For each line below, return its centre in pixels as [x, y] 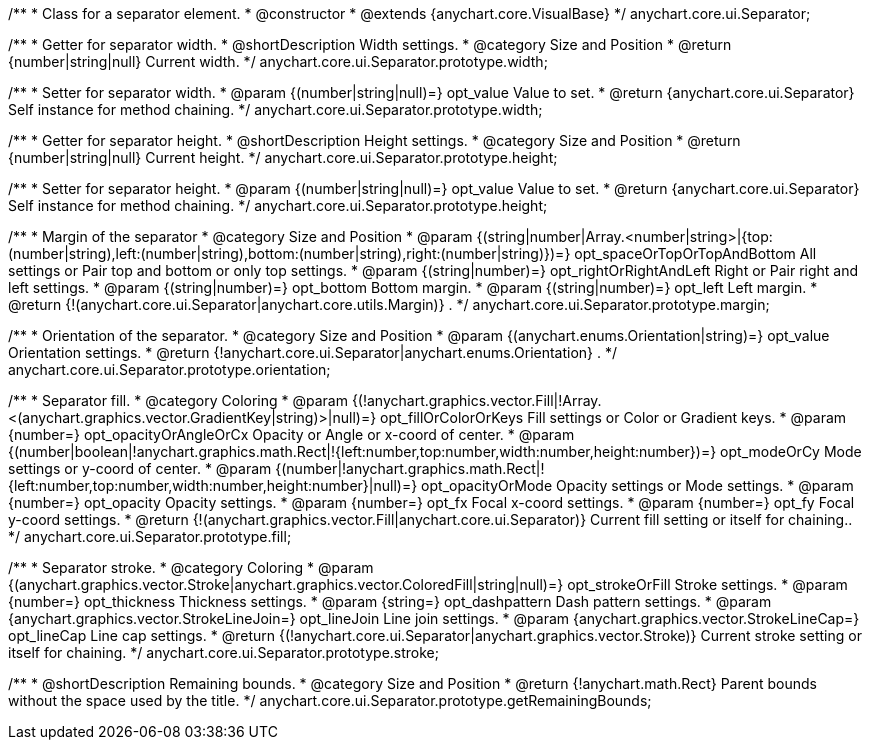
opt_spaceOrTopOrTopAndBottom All [695, 253]
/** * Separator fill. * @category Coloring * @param [178, 400]
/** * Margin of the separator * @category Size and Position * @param [240, 236]
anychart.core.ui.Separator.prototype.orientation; [169, 369]
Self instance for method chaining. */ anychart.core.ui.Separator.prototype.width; [275, 109]
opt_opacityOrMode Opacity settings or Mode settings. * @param [637, 485]
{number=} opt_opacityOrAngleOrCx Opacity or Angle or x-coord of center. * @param [291, 434]
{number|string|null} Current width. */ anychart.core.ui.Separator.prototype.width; [278, 61]
